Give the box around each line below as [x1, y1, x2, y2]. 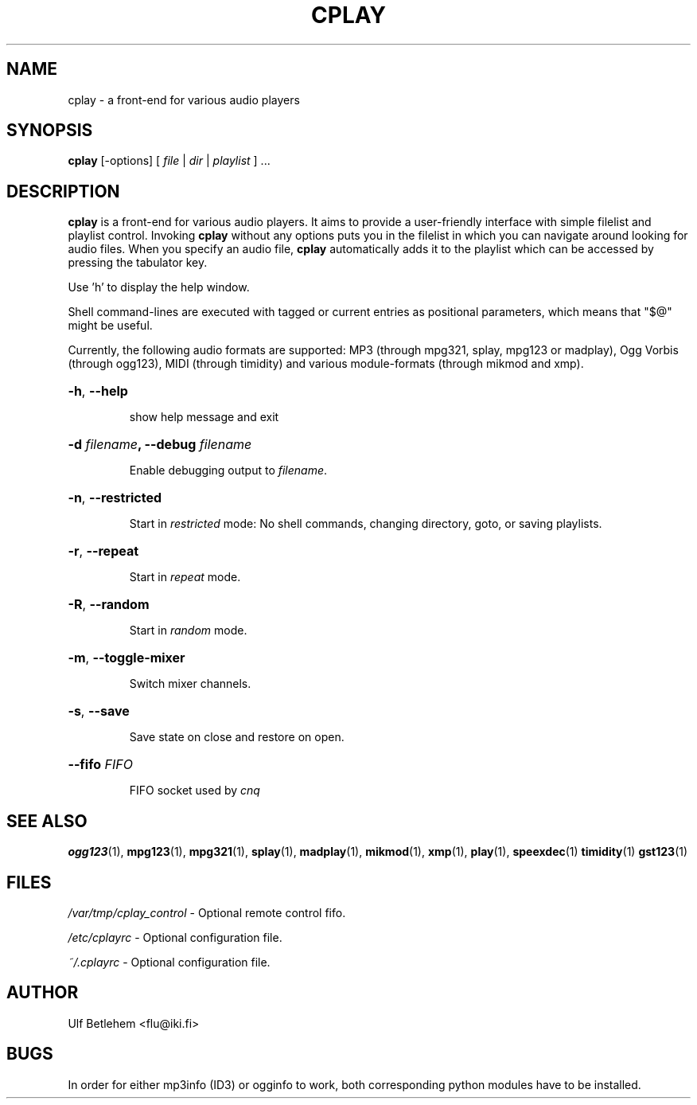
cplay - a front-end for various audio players [68, 92, 300, 107]
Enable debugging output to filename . [129, 463, 328, 478]
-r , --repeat [68, 543, 139, 560]
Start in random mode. [129, 623, 247, 638]
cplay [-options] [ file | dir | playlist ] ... [68, 154, 271, 168]
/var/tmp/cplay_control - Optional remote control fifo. [68, 905, 346, 920]
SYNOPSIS [6, 120, 93, 141]
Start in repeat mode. [129, 570, 241, 584]
